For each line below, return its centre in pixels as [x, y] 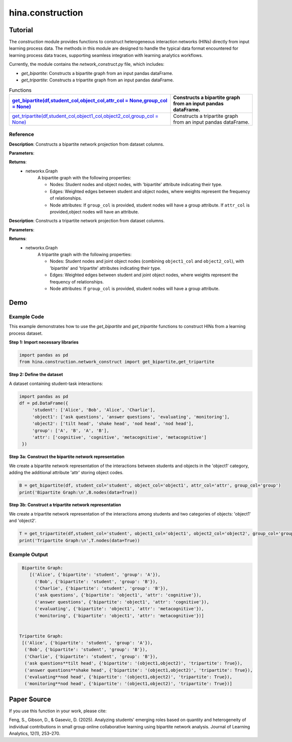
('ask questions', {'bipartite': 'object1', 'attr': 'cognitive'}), [118, 595]
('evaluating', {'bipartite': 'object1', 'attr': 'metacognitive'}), [119, 609]
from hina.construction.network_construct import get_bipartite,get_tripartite [117, 362]
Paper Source [30, 699]
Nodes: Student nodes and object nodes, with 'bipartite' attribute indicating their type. [136, 185]
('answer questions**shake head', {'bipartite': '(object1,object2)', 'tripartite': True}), [139, 670]
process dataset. [26, 333]
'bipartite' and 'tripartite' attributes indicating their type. [106, 268]
